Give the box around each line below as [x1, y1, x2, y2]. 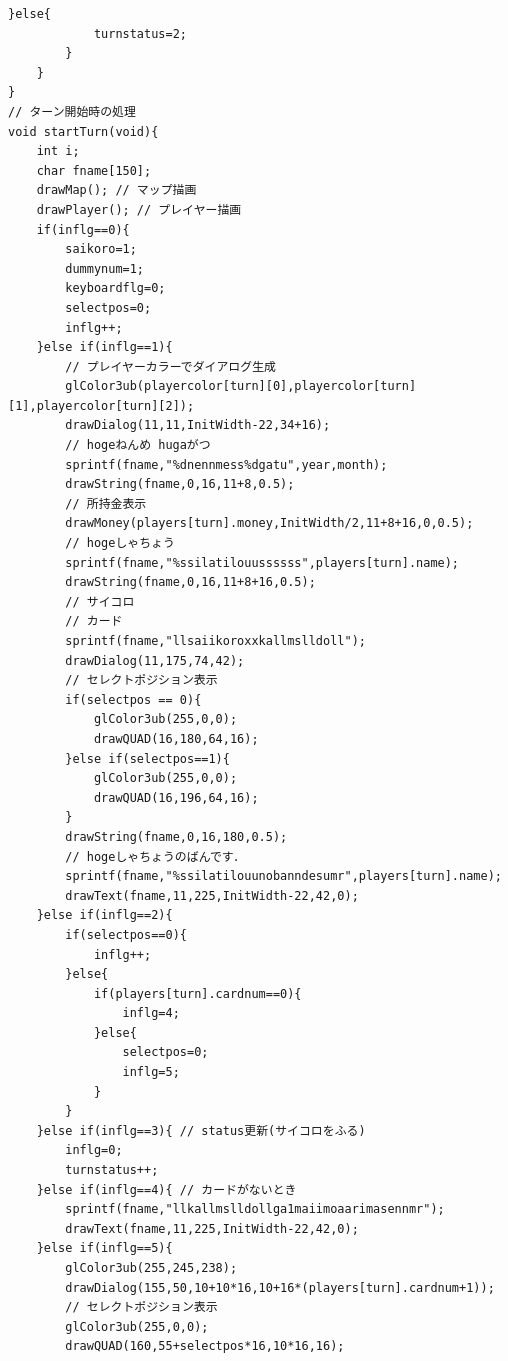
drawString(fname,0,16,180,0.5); [65, 829, 288, 844]
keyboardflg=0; [65, 281, 166, 296]
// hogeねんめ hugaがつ [65, 438, 211, 453]
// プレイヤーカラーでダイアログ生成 [65, 359, 276, 374]
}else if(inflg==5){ [36, 1241, 173, 1256]
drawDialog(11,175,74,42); [65, 653, 245, 668]
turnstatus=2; [93, 26, 187, 41]
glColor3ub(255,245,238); [65, 1261, 238, 1275]
